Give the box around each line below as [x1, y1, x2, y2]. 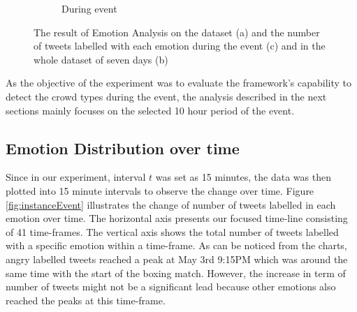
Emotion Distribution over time [6, 137, 240, 158]
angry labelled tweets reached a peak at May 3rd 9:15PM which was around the [6, 251, 348, 266]
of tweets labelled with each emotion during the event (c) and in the [34, 38, 326, 53]
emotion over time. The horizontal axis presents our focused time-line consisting [6, 211, 348, 225]
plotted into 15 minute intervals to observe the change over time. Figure [6, 183, 314, 198]
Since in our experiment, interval [6, 170, 146, 184]
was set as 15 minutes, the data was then [155, 170, 331, 184]
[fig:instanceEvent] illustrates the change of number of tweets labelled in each [6, 197, 336, 211]
